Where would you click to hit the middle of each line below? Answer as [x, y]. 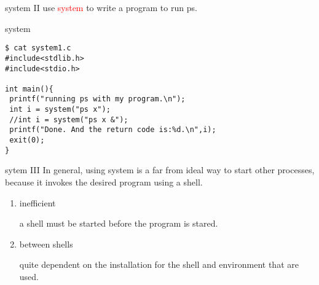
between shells [46, 244]
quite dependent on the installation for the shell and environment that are [159, 264]
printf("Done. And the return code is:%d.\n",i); [113, 130]
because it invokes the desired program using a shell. [104, 182]
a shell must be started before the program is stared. [119, 223]
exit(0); [27, 140]
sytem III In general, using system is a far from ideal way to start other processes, [160, 170]
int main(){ [29, 89]
